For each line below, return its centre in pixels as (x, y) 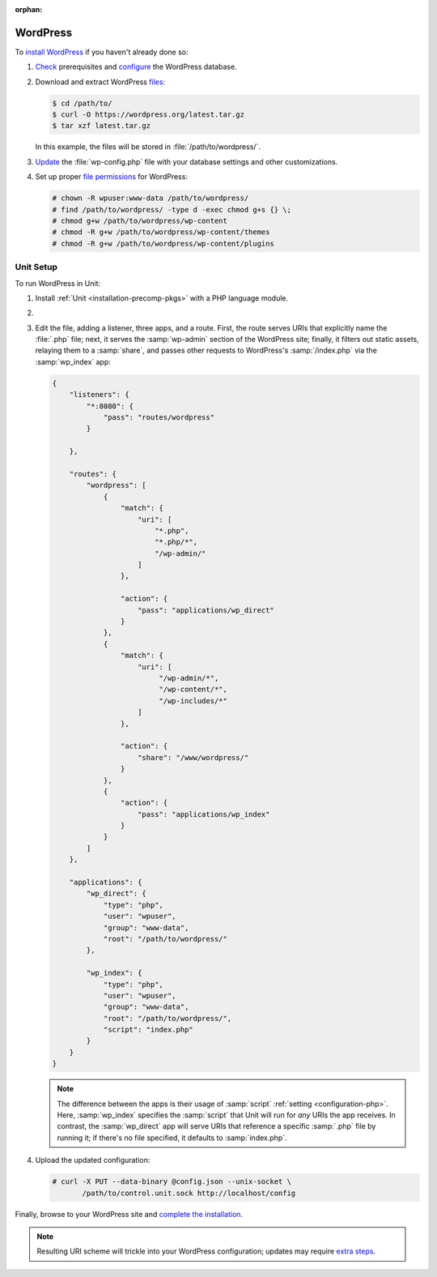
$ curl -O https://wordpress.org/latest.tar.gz (148, 115)
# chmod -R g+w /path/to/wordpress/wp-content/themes (161, 232)
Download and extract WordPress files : (100, 82)
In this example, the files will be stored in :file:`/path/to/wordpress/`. (148, 147)
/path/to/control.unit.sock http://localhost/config (189, 1193)
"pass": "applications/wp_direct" (206, 610)
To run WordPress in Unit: (58, 283)
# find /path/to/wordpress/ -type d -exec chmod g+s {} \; (172, 209)
